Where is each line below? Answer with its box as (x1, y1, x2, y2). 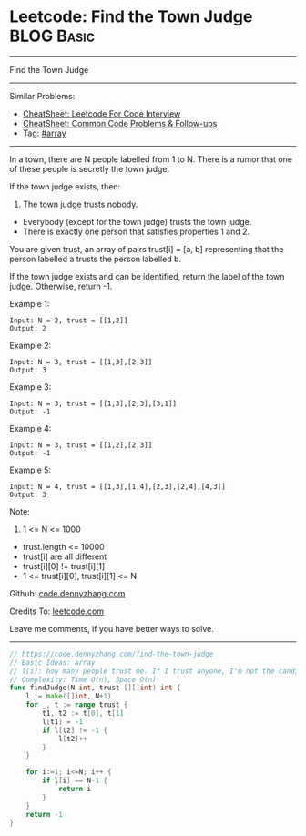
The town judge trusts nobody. (22, 199, 138, 209)
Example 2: (9, 340, 52, 351)
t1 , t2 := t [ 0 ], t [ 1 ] (42, 709, 125, 719)
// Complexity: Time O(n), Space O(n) (9, 675, 157, 684)
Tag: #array (22, 127, 66, 138)
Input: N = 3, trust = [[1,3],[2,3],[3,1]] (9, 399, 178, 408)
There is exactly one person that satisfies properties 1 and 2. (22, 226, 250, 237)
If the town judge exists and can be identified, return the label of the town (9, 270, 285, 281)
